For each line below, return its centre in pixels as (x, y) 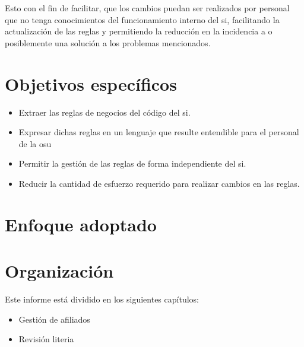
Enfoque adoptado (81, 224)
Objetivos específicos (91, 83)
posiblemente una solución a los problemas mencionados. (108, 42)
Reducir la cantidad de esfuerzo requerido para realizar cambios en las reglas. (159, 183)
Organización (59, 271)
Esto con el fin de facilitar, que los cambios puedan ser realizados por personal (147, 8)
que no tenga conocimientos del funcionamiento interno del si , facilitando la (142, 19)
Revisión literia (46, 339)
